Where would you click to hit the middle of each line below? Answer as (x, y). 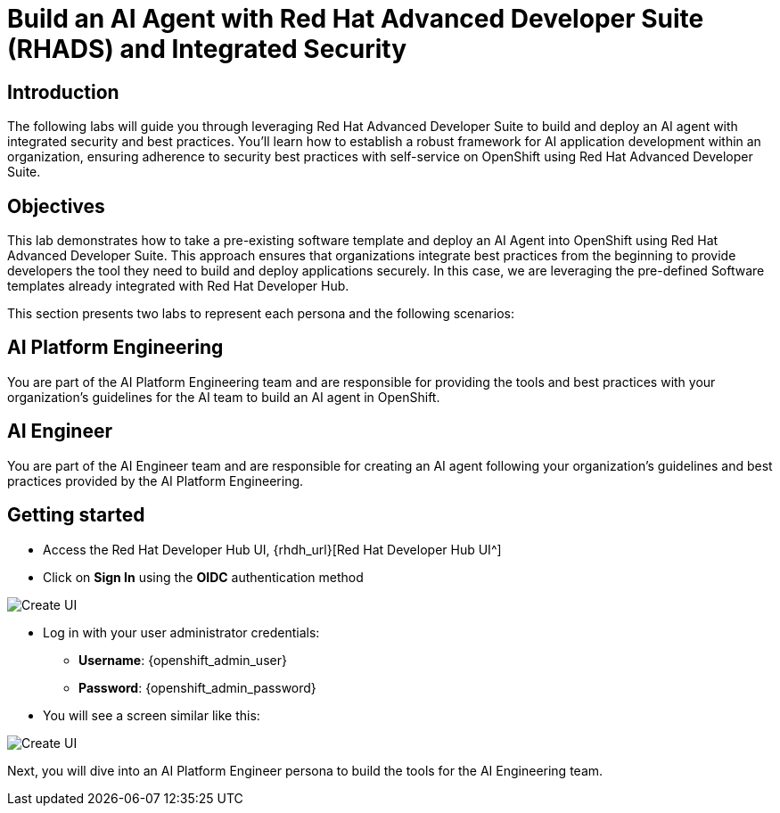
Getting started (76, 515)
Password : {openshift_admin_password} (197, 687)
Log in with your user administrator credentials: (181, 632)
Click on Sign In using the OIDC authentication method (203, 577)
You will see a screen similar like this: (152, 715)
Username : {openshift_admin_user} (183, 660)
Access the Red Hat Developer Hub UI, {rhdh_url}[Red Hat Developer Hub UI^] (272, 549)
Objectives (56, 206)
